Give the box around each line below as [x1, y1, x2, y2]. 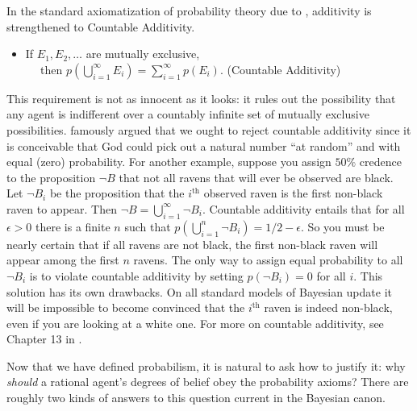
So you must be [307, 218, 385, 235]
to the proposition [6, 168, 96, 185]
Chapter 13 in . [6, 330, 82, 347]
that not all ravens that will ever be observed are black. [119, 168, 394, 185]
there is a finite [35, 218, 111, 235]
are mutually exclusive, [85, 45, 200, 62]
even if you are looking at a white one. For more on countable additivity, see [6, 314, 384, 331]
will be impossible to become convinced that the [6, 299, 245, 316]
